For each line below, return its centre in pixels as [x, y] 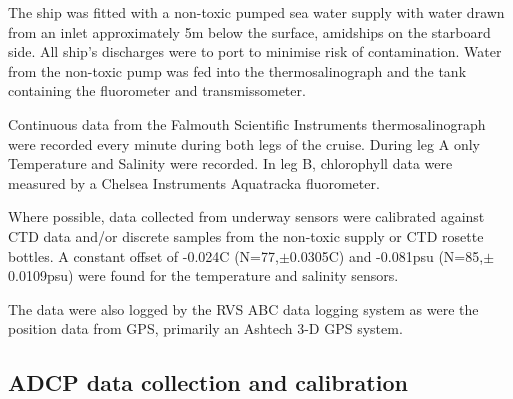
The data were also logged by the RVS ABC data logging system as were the [243, 308]
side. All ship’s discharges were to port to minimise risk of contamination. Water [255, 51]
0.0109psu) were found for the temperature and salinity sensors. [203, 275]
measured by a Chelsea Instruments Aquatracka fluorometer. [194, 182]
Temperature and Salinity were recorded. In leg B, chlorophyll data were [230, 163]
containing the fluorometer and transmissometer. [157, 90]
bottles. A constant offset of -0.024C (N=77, [143, 255]
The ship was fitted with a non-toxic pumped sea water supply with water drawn [256, 12]
